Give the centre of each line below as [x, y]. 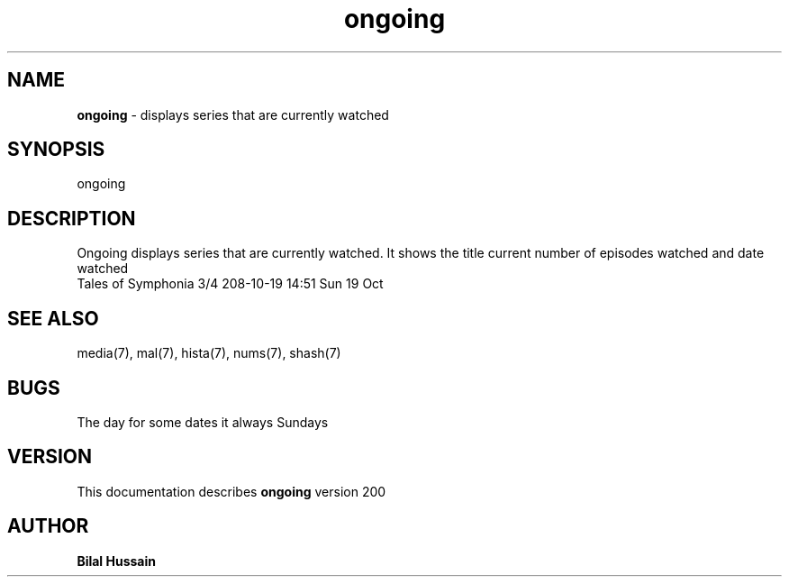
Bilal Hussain [116, 561]
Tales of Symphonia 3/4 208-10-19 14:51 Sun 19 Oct [230, 284]
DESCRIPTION [72, 218]
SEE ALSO [53, 318]
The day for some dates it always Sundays [203, 422]
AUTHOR [48, 526]
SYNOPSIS [56, 150]
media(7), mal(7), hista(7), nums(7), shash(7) [209, 353]
